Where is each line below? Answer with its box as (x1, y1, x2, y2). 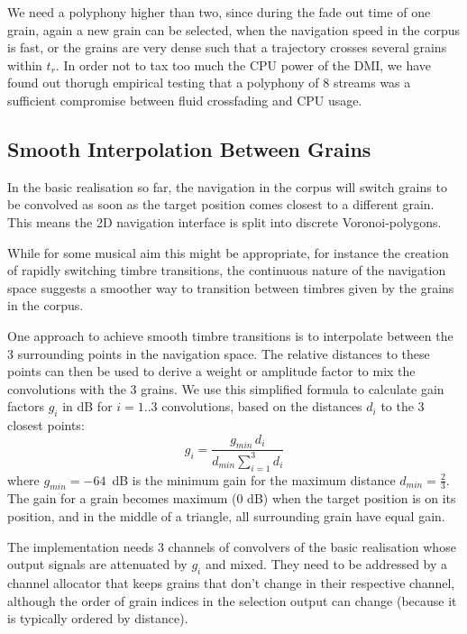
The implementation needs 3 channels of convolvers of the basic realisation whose (7, 537, 456, 556)
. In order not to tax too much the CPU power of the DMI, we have (55, 55, 432, 74)
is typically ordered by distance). (7, 609, 188, 628)
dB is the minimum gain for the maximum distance (112, 470, 396, 489)
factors (7, 397, 44, 416)
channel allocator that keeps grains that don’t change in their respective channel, (7, 574, 455, 593)
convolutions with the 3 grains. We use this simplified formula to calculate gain (7, 379, 444, 398)
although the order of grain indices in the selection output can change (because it (7, 591, 457, 610)
